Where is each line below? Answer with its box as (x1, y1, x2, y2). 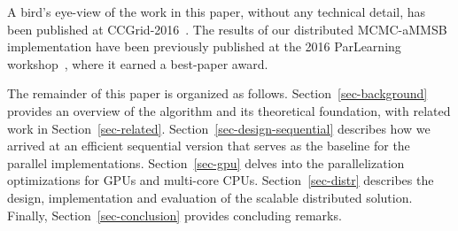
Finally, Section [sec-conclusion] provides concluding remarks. (7, 205, 342, 224)
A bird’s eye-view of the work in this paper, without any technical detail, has (7, 3, 426, 20)
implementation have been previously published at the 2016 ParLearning (7, 37, 401, 56)
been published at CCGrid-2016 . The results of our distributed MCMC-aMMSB (7, 19, 447, 38)
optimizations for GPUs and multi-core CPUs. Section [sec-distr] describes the (7, 171, 434, 189)
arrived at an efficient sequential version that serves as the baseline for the (7, 136, 410, 155)
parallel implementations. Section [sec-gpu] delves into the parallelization (7, 153, 405, 172)
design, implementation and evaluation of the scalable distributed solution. (7, 188, 413, 206)
